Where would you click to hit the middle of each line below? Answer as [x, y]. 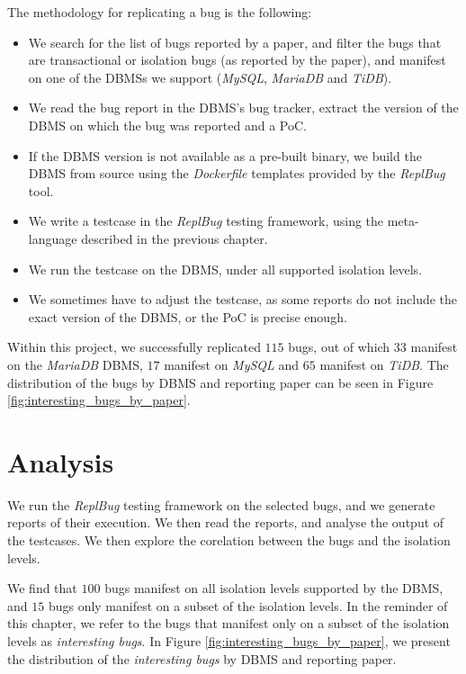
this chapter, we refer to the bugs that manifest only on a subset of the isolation [229, 623]
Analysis [61, 461]
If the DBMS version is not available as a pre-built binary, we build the [225, 155]
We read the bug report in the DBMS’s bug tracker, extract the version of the [243, 108]
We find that [42, 588]
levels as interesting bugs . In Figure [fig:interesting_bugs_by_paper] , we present [229, 640]
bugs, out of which [339, 347]
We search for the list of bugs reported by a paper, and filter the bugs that [235, 42]
